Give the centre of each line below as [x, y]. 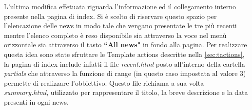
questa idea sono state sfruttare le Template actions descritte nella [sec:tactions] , [124, 54]
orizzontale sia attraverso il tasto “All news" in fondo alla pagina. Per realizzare [126, 45]
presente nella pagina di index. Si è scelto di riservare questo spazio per [110, 16]
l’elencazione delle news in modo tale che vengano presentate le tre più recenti [120, 26]
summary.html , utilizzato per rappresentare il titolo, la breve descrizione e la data [126, 92]
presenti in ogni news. [36, 101]
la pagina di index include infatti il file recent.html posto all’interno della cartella [125, 64]
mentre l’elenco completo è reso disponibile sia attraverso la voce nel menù [115, 35]
